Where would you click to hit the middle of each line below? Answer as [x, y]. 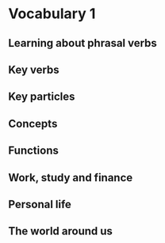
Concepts [33, 123]
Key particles [42, 97]
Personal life [40, 204]
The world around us [61, 232]
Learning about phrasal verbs [82, 43]
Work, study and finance [71, 178]
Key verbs [34, 69]
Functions [34, 151]
